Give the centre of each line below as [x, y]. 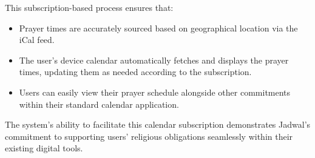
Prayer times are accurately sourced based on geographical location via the [158, 28]
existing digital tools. [44, 148]
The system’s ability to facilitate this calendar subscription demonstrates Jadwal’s [158, 124]
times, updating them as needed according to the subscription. [135, 72]
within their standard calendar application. [99, 104]
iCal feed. [37, 40]
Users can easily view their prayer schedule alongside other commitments [155, 92]
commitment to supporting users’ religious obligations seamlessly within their [149, 136]
